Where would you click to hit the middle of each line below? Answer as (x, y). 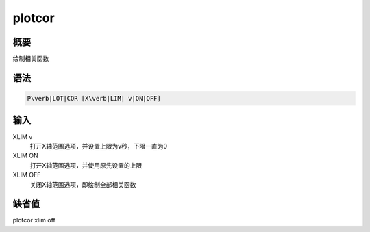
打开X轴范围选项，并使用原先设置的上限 (86, 165)
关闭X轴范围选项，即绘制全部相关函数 (83, 184)
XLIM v (23, 136)
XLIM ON (26, 156)
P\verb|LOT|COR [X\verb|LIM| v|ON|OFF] (94, 99)
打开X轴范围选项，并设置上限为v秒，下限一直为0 (99, 146)
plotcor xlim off (34, 220)
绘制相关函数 (31, 59)
